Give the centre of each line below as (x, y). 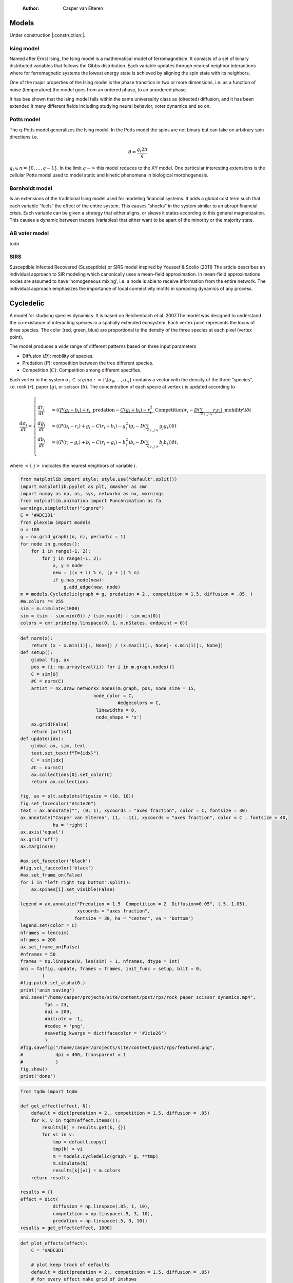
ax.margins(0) (38, 846)
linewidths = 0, (116, 710)
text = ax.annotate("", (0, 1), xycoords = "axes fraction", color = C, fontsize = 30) (134, 810)
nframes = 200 (38, 940)
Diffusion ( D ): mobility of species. (58, 356)
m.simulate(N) (70, 1163)
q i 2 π (142, 150)
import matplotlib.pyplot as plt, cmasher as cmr (84, 487)
